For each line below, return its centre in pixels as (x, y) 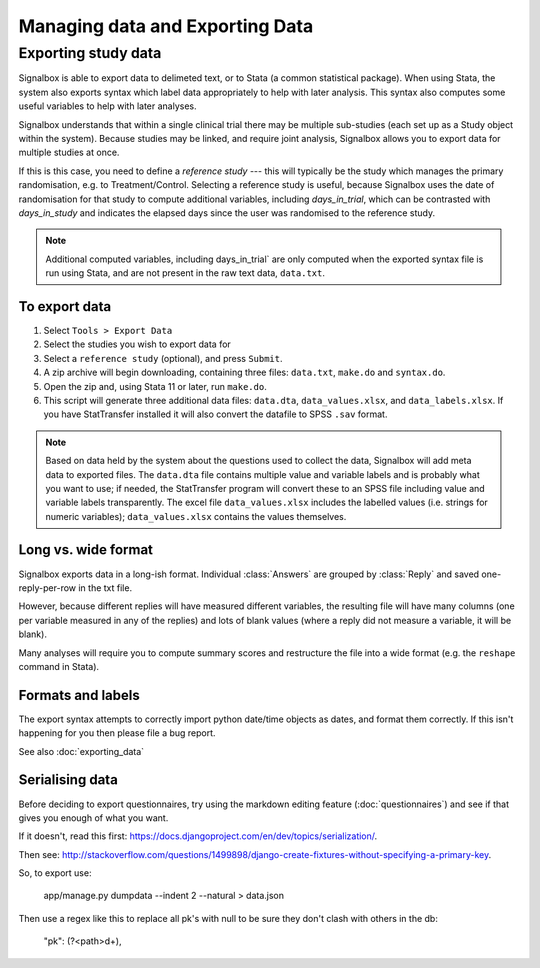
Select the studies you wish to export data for (137, 344)
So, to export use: (55, 873)
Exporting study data (90, 53)
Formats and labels (79, 695)
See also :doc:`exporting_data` (81, 751)
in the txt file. (105, 587)
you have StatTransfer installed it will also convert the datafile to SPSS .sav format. (215, 414)
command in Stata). (59, 666)
